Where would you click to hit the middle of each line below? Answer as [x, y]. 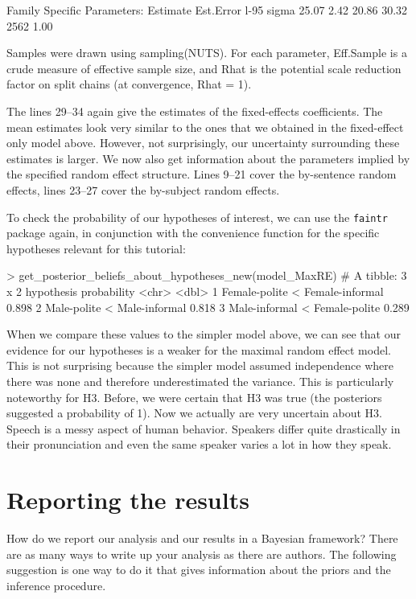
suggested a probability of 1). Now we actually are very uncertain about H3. [194, 413]
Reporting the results [128, 500]
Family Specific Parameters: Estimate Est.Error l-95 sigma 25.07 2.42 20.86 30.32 [207, 10]
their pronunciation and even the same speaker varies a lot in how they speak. [199, 444]
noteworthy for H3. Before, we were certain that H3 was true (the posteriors [194, 397]
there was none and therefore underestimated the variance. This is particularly [200, 381]
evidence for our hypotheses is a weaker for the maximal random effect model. [199, 349]
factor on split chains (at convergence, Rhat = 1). [129, 84]
